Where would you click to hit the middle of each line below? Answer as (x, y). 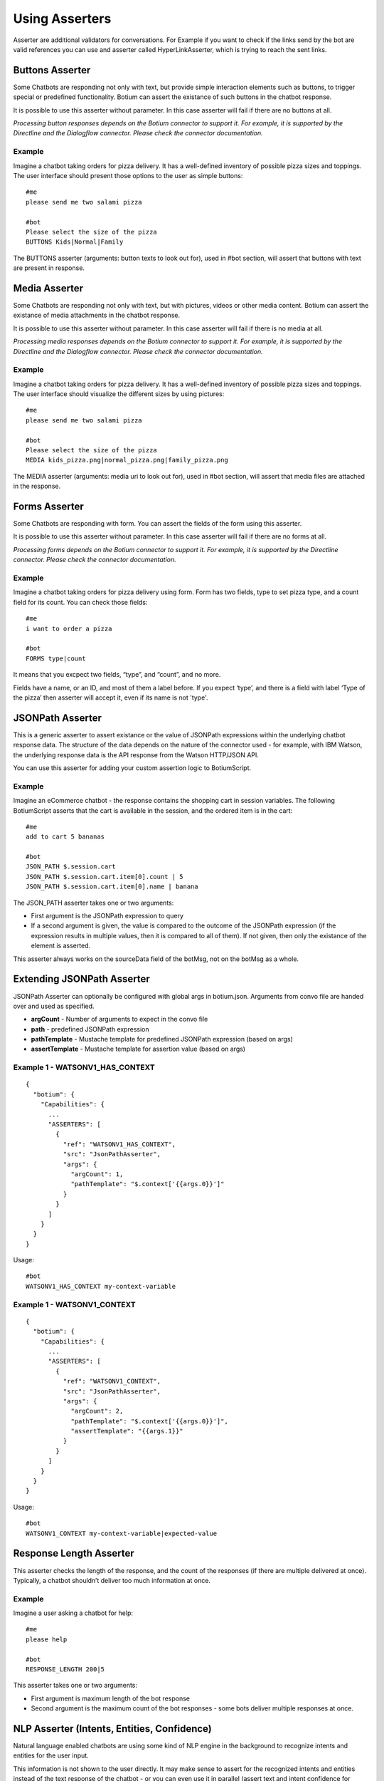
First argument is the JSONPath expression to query (107, 916)
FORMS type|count (56, 658)
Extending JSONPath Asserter (82, 979)
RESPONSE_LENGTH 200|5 (65, 1670)
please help (47, 1639)
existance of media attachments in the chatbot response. (97, 315)
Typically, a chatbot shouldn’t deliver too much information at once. (112, 1580)
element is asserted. (61, 946)
